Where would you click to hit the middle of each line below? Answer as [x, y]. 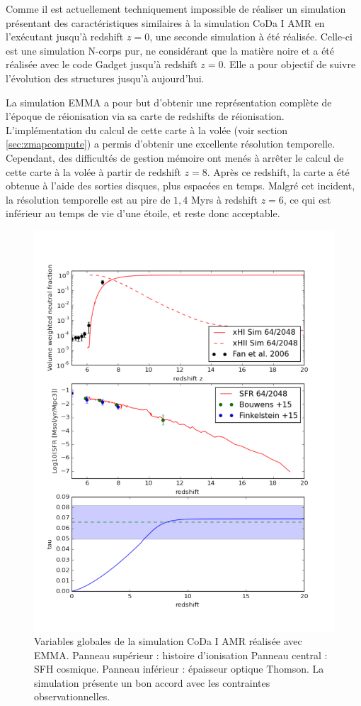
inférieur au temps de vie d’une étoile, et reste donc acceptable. [143, 213]
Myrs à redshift [224, 199]
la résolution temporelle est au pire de [88, 199]
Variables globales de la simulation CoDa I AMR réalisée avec [168, 641]
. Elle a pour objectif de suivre [290, 64]
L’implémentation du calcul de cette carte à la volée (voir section [147, 129]
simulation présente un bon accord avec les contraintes [152, 682]
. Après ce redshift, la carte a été [278, 171]
